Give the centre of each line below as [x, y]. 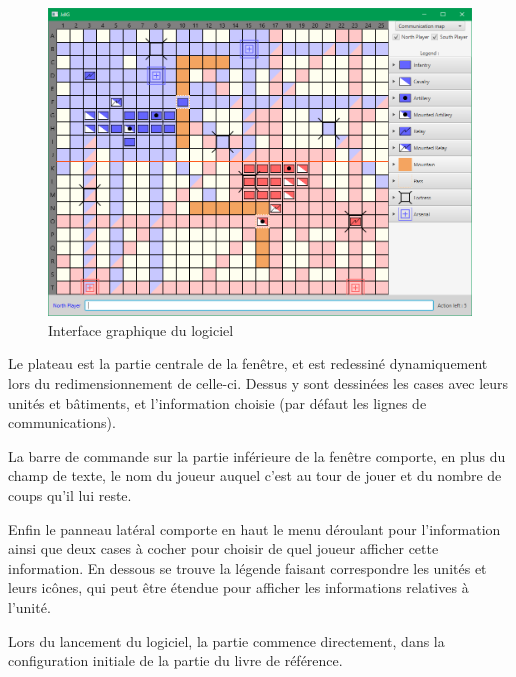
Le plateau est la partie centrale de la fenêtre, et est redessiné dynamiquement [248, 363]
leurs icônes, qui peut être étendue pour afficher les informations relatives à [238, 587]
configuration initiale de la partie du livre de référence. [175, 660]
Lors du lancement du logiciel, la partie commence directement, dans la [226, 640]
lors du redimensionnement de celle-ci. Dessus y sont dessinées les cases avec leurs [258, 383]
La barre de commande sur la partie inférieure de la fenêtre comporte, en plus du [257, 455]
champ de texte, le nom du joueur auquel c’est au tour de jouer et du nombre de [255, 475]
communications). [62, 422]
